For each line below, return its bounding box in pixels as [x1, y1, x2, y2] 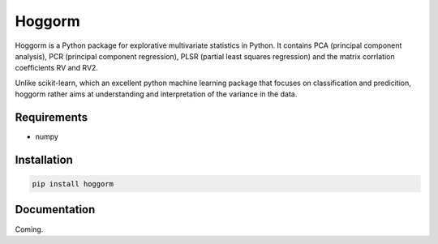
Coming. [15, 224, 44, 234]
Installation [15, 152, 73, 166]
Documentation [15, 203, 96, 216]
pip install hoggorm [32, 179, 114, 189]
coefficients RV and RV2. [15, 63, 99, 73]
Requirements [15, 110, 88, 124]
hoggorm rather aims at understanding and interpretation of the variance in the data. [15, 89, 298, 99]
